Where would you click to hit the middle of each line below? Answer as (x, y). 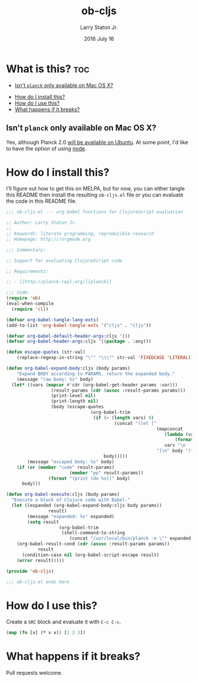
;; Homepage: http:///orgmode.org (49, 239)
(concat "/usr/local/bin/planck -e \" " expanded (130, 539)
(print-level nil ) (73, 396)
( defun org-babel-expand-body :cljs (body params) (68, 369)
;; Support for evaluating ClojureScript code (64, 261)
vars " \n (175, 445)
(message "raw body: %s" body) (55, 379)
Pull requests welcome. (34, 673)
